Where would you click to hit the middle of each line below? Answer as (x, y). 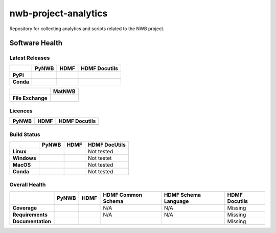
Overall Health (28, 184)
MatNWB (64, 91)
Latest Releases (30, 58)
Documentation (32, 221)
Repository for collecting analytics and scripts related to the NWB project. (87, 29)
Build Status (25, 134)
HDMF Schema (182, 195)
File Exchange (30, 98)
